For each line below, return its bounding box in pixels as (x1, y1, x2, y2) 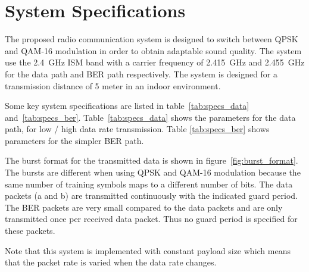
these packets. (5, 224, 55, 237)
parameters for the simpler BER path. (5, 134, 144, 146)
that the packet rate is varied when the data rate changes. (5, 256, 217, 268)
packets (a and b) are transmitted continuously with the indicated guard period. (5, 189, 298, 202)
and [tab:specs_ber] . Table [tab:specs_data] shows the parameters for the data (5, 111, 296, 123)
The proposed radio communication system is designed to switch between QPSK (5, 33, 298, 45)
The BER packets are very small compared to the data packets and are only (5, 201, 283, 213)
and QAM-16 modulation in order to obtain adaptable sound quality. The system (5, 44, 302, 57)
